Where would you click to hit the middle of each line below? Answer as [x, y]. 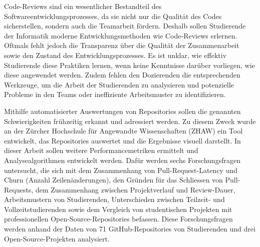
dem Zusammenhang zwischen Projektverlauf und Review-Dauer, [135, 189]
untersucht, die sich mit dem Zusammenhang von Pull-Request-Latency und [121, 170]
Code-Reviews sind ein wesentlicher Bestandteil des [83, 6]
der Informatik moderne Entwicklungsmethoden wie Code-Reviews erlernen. [121, 35]
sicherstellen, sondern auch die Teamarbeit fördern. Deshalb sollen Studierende [125, 26]
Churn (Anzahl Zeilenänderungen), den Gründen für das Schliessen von [113, 180]
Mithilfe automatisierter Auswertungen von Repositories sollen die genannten [122, 111]
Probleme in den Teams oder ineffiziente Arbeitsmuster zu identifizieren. [115, 94]
